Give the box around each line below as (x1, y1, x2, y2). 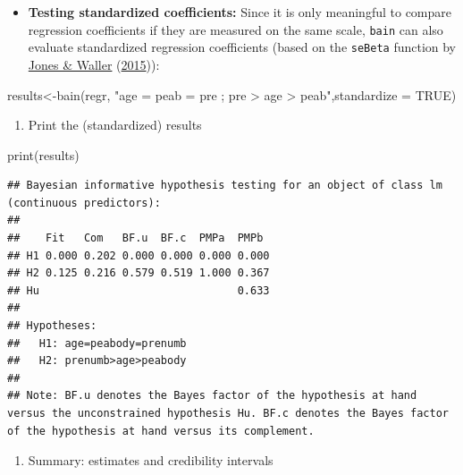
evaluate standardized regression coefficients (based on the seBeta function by (28, 38, 457, 56)
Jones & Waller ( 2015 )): (28, 55, 160, 73)
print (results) (7, 145, 80, 164)
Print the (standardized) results (28, 115, 202, 134)
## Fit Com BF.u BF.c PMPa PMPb (7, 232, 264, 245)
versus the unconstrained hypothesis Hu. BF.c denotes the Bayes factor (7, 407, 449, 420)
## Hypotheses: (7, 319, 97, 333)
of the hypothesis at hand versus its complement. (7, 424, 315, 437)
